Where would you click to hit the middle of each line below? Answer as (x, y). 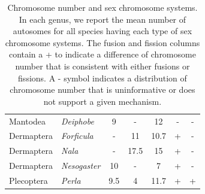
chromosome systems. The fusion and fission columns (103, 42)
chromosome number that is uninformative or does (103, 90)
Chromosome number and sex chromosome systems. (103, 7)
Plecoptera (28, 180)
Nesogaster (81, 166)
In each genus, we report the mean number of (103, 19)
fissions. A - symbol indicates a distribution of (103, 78)
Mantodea (28, 121)
